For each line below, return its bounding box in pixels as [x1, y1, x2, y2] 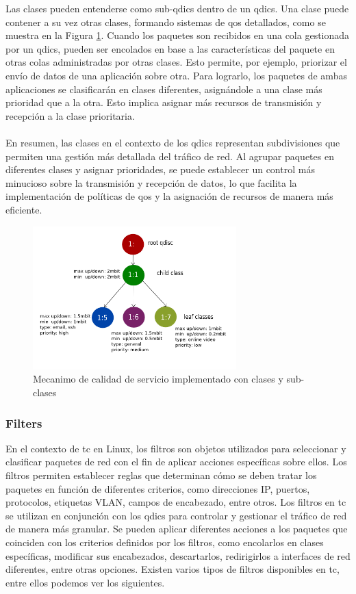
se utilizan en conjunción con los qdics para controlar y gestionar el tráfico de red [5, 508, 347, 522]
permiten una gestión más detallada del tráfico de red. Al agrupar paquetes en [5, 148, 334, 163]
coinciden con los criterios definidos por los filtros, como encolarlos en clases [5, 534, 324, 549]
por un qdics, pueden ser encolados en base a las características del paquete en [5, 41, 335, 55]
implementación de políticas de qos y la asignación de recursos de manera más [5, 189, 333, 203]
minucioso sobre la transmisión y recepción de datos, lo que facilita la [5, 175, 297, 190]
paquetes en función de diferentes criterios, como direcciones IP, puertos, [5, 481, 310, 495]
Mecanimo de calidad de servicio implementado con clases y [33, 372, 283, 386]
